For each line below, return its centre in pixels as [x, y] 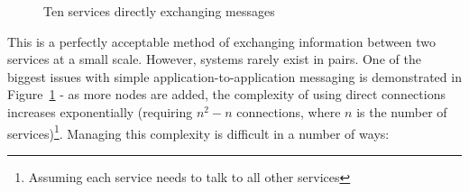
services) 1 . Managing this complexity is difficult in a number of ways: [198, 132]
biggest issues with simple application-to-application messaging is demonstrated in [234, 76]
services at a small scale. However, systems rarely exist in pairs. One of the [214, 59]
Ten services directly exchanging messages [159, 11]
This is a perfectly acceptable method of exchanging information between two [222, 41]
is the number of [402, 111]
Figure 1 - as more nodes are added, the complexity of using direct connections [226, 94]
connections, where [289, 111]
